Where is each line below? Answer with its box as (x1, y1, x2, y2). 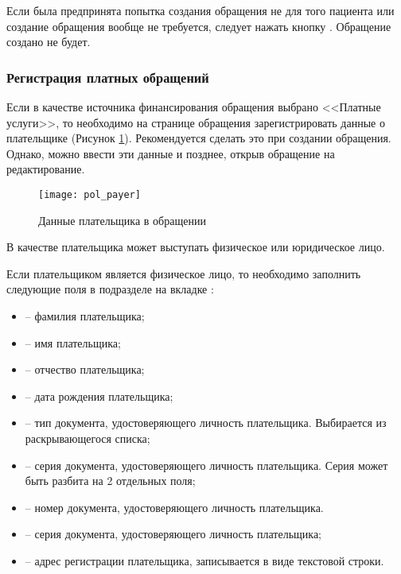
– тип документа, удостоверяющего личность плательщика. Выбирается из (25, 414, 387, 431)
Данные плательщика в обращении (38, 211, 206, 228)
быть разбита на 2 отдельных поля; (25, 472, 196, 489)
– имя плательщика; (25, 334, 121, 351)
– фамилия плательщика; (25, 308, 145, 324)
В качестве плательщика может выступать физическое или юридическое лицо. (6, 239, 385, 255)
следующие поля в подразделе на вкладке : (6, 281, 214, 297)
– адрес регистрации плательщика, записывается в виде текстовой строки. (25, 552, 384, 568)
